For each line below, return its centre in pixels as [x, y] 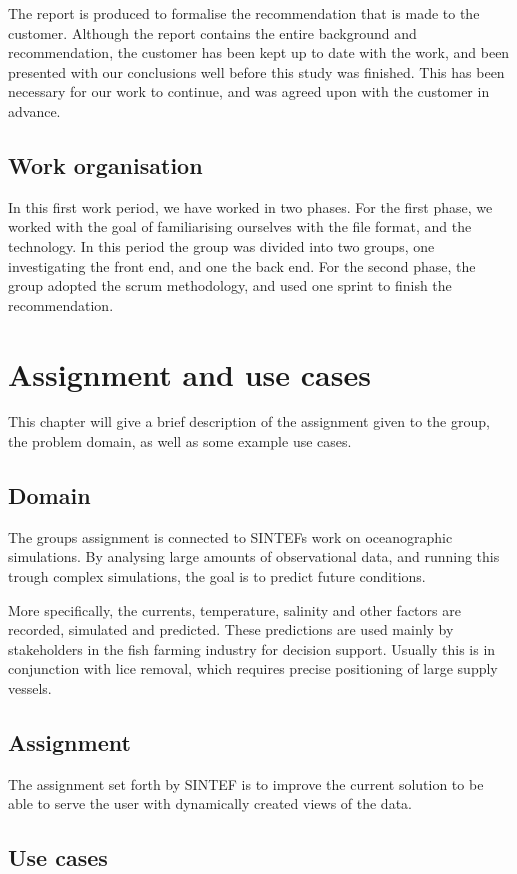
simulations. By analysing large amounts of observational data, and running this [254, 556]
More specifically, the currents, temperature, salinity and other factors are [234, 609]
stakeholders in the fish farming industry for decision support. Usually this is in [252, 648]
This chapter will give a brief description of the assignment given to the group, [249, 421]
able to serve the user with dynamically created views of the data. [210, 803]
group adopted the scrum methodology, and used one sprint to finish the [230, 285]
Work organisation [105, 164]
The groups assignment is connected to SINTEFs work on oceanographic [230, 536]
